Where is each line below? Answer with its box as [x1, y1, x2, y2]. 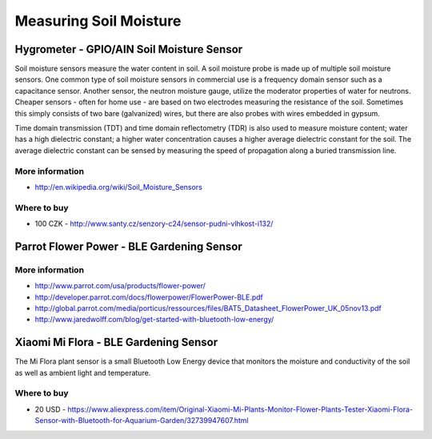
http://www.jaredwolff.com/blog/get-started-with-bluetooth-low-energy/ [34, 315, 274, 324]
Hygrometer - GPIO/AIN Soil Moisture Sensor [14, 42, 243, 56]
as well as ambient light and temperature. [14, 368, 151, 377]
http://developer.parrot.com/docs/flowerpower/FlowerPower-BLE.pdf [34, 292, 264, 302]
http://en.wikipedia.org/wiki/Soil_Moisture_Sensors [34, 182, 203, 191]
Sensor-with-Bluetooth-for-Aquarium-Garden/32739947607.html [34, 416, 250, 425]
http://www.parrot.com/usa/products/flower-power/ [34, 281, 206, 291]
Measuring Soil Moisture [14, 12, 182, 30]
